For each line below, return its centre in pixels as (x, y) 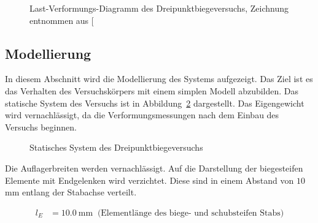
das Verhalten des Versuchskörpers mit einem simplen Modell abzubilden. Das (152, 90)
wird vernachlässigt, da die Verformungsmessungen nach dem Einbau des (142, 115)
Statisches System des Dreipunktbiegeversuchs (116, 147)
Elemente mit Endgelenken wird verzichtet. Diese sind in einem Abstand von (149, 180)
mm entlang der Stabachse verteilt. (71, 192)
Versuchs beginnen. (41, 127)
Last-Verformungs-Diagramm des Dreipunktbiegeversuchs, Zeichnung (159, 8)
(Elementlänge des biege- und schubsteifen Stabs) (191, 213)
